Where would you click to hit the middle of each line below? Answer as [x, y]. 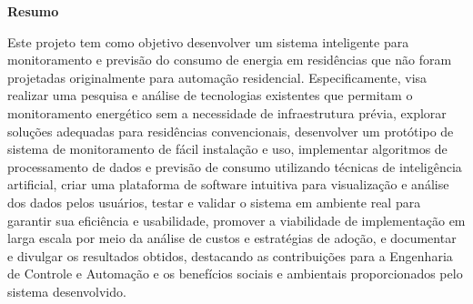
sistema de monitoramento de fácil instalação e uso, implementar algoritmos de [227, 149]
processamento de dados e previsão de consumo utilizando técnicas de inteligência [235, 166]
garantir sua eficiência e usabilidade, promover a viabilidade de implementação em [236, 220]
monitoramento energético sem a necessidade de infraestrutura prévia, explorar [227, 112]
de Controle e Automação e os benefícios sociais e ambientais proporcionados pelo [235, 274]
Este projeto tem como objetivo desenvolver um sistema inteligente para [208, 41]
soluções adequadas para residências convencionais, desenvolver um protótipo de [231, 131]
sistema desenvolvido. [67, 291]
